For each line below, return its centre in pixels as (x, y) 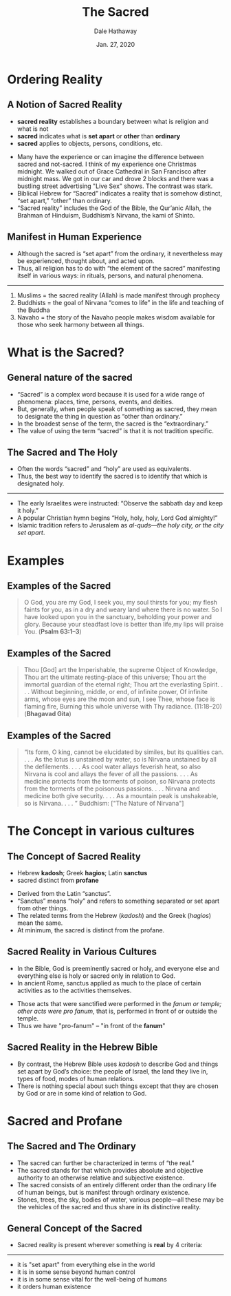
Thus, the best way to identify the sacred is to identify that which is (112, 477)
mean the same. (40, 923)
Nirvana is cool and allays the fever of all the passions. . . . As (111, 774)
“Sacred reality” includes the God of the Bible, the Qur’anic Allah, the (114, 208)
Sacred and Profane (65, 1121)
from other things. (43, 908)
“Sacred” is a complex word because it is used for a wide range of (111, 394)
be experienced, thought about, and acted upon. (86, 261)
